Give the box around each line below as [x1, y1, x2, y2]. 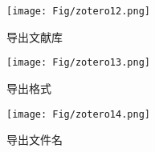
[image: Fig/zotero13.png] [6, 57, 150, 69]
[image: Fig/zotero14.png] [6, 108, 150, 120]
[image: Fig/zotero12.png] [6, 6, 150, 17]
